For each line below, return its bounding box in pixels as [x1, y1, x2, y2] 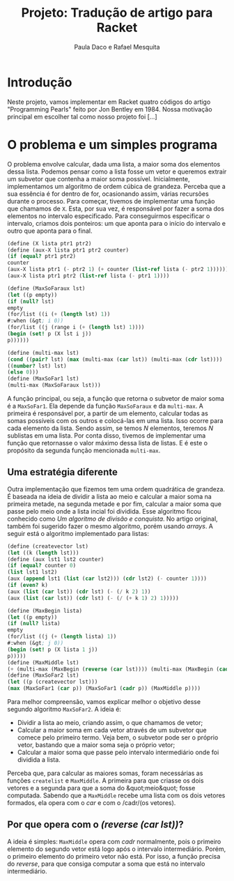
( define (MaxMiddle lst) [7, 659, 79, 666]
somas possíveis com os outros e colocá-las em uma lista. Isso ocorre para [7, 417, 224, 424]
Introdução [7, 75, 72, 90]
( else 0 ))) [7, 369, 39, 376]
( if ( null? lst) [7, 298, 54, 305]
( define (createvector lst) [7, 542, 89, 550]
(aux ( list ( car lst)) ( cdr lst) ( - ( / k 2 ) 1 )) [7, 588, 151, 595]
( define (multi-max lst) [7, 349, 79, 356]
